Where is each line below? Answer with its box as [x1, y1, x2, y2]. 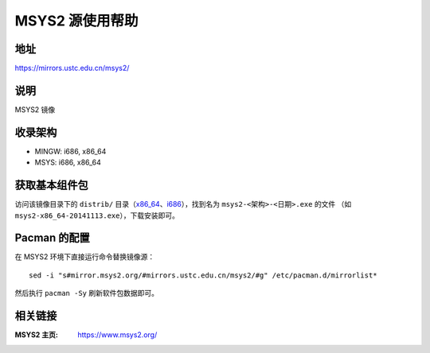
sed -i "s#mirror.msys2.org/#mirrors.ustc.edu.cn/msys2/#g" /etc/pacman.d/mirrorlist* [29, 270, 377, 280]
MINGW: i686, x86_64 [34, 146, 107, 156]
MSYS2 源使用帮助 [14, 12, 139, 29]
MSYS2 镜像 [14, 104, 56, 114]
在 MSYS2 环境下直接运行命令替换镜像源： [14, 252, 155, 262]
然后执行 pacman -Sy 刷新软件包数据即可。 [14, 289, 159, 298]
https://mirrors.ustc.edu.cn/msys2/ [14, 64, 130, 73]
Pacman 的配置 [14, 231, 91, 245]
